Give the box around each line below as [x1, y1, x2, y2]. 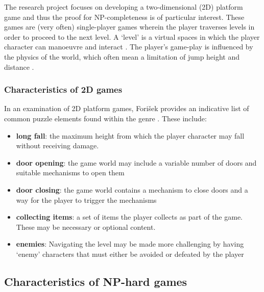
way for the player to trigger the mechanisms [16, 194, 157, 205]
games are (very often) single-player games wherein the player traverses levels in [4, 21, 255, 32]
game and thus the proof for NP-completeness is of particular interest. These [4, 11, 245, 22]
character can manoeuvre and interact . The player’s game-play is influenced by [4, 41, 253, 52]
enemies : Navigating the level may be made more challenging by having [16, 238, 244, 249]
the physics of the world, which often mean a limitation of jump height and [4, 51, 240, 62]
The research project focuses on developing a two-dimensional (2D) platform [4, 2, 243, 12]
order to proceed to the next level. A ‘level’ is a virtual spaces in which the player [4, 31, 260, 42]
